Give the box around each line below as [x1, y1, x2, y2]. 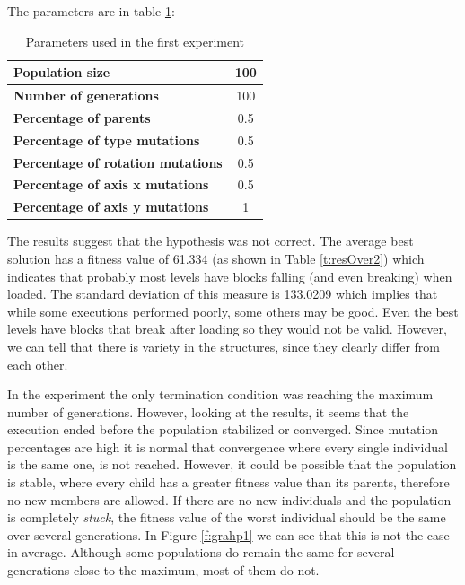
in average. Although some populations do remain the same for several [7, 543, 395, 562]
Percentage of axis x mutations [13, 175, 209, 194]
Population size [13, 63, 110, 82]
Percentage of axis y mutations [13, 197, 209, 216]
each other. [7, 354, 68, 373]
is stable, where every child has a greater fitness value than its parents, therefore [7, 473, 450, 492]
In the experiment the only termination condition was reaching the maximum [7, 385, 434, 404]
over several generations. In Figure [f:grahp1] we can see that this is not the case [7, 525, 450, 544]
